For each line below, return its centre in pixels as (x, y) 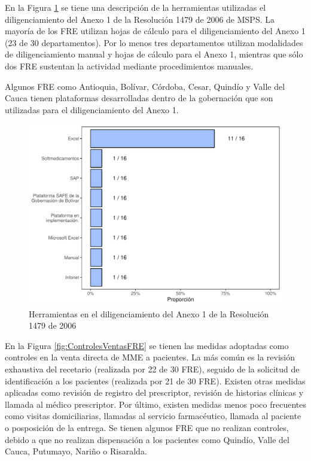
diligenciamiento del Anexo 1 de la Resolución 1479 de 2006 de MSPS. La (140, 19)
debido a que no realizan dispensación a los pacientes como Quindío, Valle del (147, 439)
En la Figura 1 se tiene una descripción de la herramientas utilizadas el (135, 7)
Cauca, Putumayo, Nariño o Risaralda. (76, 451)
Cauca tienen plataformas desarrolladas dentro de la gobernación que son (139, 98)
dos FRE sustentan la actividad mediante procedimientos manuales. (129, 66)
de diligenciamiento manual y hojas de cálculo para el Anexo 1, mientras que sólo (154, 54)
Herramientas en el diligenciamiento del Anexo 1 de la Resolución (149, 313)
